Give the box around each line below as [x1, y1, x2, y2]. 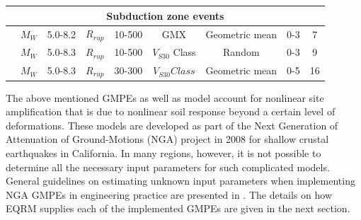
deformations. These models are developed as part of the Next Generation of [6, 117, 338, 132]
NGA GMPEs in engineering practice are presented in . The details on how [6, 187, 333, 202]
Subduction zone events [106, 8, 224, 23]
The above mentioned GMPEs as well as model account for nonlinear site [6, 90, 324, 105]
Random [223, 45, 260, 59]
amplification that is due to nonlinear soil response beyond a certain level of [6, 104, 336, 119]
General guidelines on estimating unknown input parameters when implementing [6, 173, 355, 188]
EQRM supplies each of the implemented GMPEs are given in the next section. [6, 201, 350, 216]
